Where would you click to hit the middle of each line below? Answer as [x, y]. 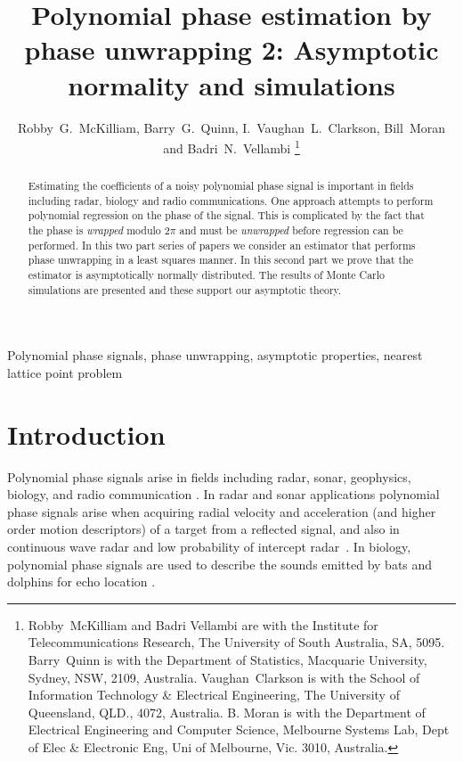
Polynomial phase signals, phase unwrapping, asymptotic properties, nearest [215, 355]
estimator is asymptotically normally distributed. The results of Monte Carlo [207, 275]
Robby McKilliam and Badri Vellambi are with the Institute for [203, 624]
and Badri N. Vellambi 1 [231, 147]
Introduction [86, 434]
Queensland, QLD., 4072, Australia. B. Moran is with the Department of [227, 712]
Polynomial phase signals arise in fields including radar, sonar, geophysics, [209, 476]
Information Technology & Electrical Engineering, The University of [214, 695]
